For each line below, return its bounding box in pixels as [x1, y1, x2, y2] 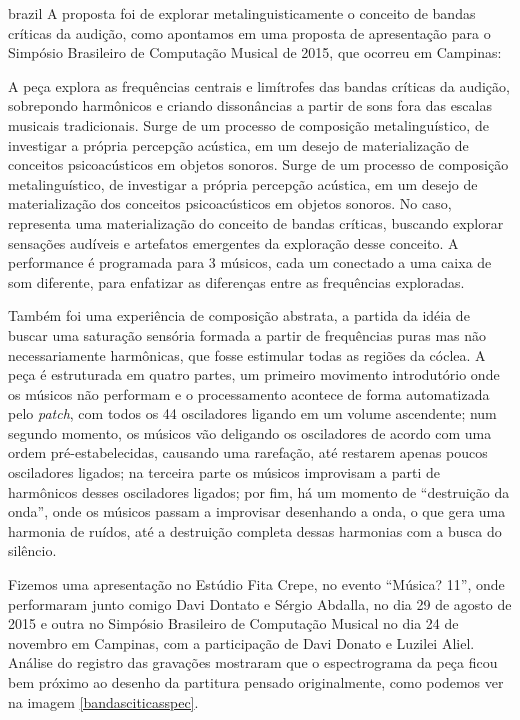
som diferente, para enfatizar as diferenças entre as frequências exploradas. [8, 271, 465, 292]
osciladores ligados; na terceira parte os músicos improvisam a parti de [8, 462, 441, 483]
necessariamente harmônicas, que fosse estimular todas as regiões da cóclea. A [8, 344, 486, 365]
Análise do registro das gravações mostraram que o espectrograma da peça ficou [8, 652, 498, 673]
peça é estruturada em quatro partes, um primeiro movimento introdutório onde [8, 364, 500, 385]
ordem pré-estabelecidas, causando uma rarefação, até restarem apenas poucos [8, 442, 488, 463]
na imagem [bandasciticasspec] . [8, 691, 199, 712]
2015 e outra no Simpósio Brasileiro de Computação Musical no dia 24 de [8, 613, 459, 634]
